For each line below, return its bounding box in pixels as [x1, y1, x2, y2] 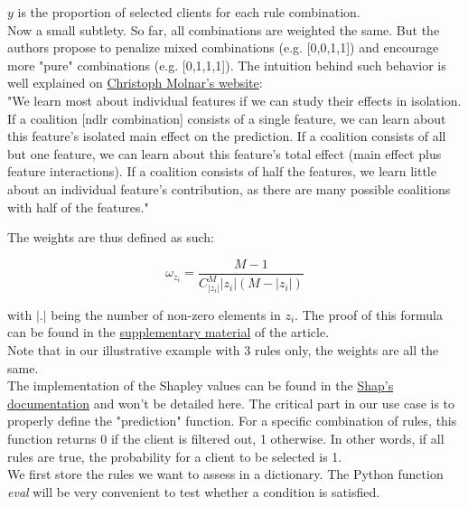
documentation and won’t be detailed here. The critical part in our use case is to [7, 393, 455, 412]
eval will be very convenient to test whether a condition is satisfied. [7, 482, 380, 501]
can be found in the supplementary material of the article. [7, 323, 330, 342]
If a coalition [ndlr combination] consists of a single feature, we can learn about [7, 108, 446, 127]
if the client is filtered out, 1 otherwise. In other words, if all [110, 429, 445, 448]
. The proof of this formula [295, 305, 443, 324]
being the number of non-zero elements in [51, 305, 281, 324]
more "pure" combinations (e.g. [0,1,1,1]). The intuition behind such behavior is [7, 55, 446, 74]
